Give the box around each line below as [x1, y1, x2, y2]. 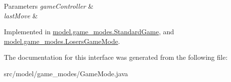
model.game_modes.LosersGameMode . [4, 36, 120, 46]
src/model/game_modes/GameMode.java [4, 68, 128, 78]
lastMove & [4, 10, 38, 20]
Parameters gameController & [4, 1, 94, 11]
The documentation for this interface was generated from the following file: [4, 52, 228, 62]
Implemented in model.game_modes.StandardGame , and [4, 27, 174, 37]
